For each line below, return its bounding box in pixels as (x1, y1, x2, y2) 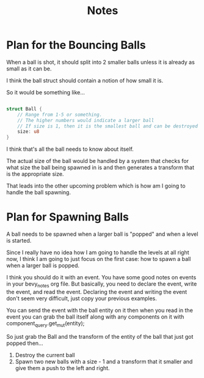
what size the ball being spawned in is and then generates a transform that (6, 164, 194, 172)
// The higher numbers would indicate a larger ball (17, 117, 155, 123)
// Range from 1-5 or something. (17, 112, 103, 118)
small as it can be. (6, 65, 52, 72)
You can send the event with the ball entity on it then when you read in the (6, 306, 194, 314)
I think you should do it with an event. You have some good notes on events (6, 274, 197, 281)
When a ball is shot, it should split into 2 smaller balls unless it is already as (6, 58, 195, 66)
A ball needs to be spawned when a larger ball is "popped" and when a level (6, 230, 199, 238)
